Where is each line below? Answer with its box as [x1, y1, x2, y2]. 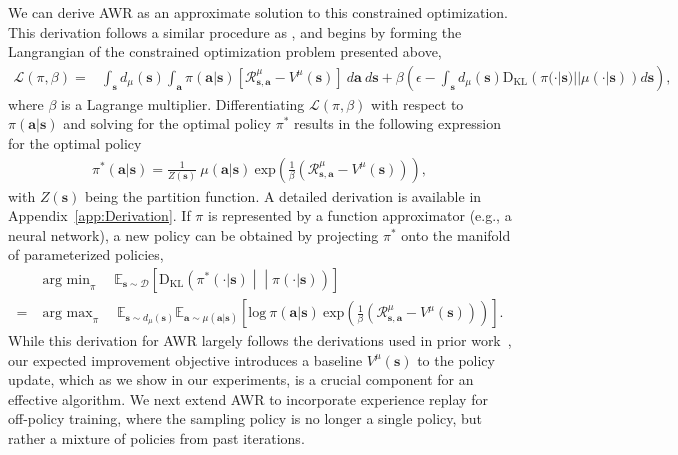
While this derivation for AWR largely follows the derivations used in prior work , [8, 330, 512, 351]
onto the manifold [401, 224, 511, 245]
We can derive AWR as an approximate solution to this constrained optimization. [8, 2, 508, 22]
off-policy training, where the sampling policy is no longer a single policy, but [8, 408, 483, 429]
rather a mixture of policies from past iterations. [8, 428, 305, 449]
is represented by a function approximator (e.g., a [208, 205, 512, 226]
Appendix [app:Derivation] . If [8, 205, 191, 226]
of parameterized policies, [8, 244, 164, 265]
